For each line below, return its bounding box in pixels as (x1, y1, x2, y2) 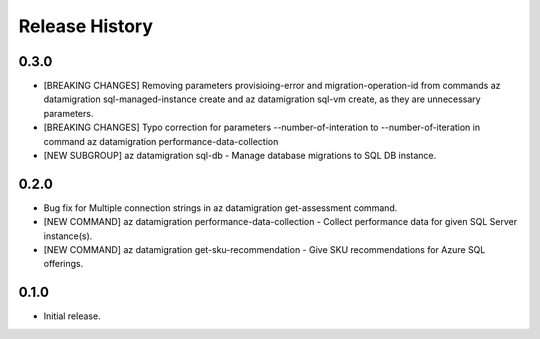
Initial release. (43, 310, 101, 322)
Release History (18, 15, 154, 37)
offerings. (43, 258, 84, 270)
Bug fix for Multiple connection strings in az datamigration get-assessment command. (43, 201, 398, 214)
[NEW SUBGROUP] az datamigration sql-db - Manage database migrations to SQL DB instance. (43, 150, 437, 162)
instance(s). (43, 230, 93, 242)
